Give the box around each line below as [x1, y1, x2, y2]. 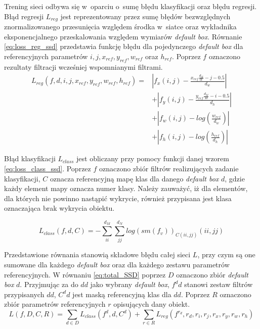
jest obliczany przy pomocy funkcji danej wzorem [76, 153, 229, 164]
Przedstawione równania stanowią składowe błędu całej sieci [4, 249, 191, 260]
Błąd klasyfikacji [4, 153, 56, 164]
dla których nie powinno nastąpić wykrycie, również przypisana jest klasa [4, 193, 232, 203]
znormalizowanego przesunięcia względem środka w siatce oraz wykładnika [4, 21, 237, 32]
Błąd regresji [4, 11, 44, 21]
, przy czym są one [197, 249, 255, 260]
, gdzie [225, 173, 245, 183]
